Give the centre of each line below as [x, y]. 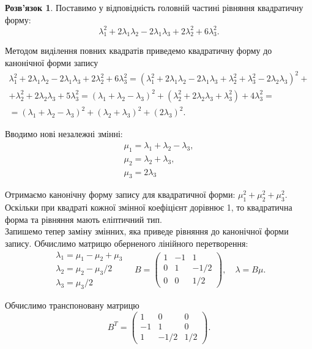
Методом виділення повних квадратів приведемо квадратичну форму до [139, 51]
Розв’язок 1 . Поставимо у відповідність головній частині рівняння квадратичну [154, 7]
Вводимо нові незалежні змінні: [64, 134]
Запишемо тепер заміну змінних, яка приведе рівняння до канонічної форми [147, 231]
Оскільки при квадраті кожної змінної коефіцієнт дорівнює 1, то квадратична [149, 207]
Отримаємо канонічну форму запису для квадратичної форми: [120, 194]
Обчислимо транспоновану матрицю [72, 305]
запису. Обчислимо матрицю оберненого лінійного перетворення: [127, 243]
